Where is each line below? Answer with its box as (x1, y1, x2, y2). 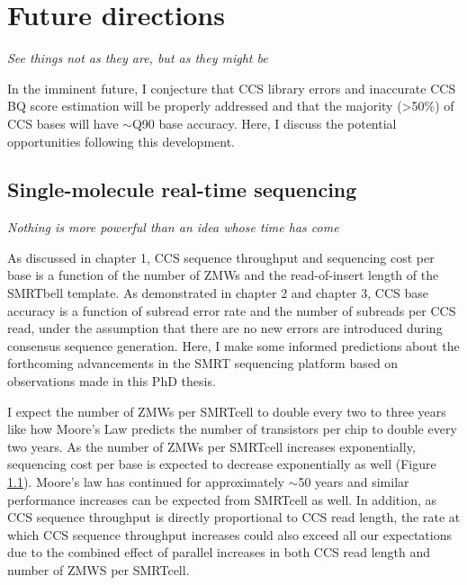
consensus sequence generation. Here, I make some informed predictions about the (7, 336, 460, 355)
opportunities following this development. (7, 131, 236, 150)
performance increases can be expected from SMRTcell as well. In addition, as (7, 490, 437, 508)
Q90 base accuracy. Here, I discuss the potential (131, 113, 397, 132)
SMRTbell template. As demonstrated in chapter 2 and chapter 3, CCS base (7, 283, 428, 302)
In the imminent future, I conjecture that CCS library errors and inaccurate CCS (7, 78, 456, 97)
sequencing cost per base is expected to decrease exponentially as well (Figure (7, 454, 436, 473)
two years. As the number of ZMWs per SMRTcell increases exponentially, (7, 436, 416, 455)
